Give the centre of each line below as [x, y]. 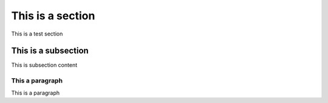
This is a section [53, 16]
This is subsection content [44, 65]
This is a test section [37, 34]
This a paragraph [37, 81]
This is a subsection [50, 51]
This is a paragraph [36, 93]
